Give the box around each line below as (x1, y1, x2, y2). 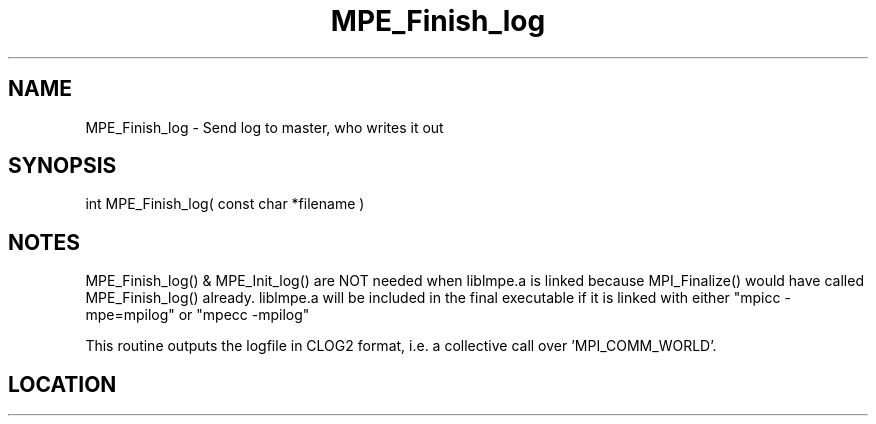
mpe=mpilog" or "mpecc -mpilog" (85, 306, 310, 324)
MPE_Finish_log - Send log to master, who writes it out (85, 118, 444, 136)
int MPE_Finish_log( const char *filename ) (85, 195, 365, 213)
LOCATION (8, 371, 117, 397)
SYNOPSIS (8, 153, 117, 179)
